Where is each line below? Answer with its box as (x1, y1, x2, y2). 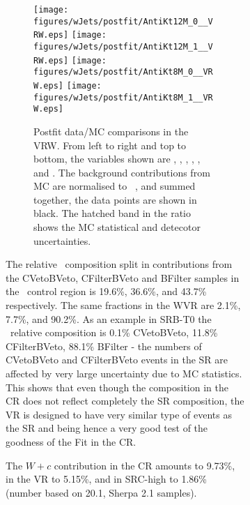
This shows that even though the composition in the (6, 379, 228, 394)
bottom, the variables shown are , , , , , (33, 151, 201, 166)
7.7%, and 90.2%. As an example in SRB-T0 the (6, 311, 212, 326)
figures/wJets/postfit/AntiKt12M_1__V (33, 41, 213, 52)
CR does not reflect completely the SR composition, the (6, 393, 244, 408)
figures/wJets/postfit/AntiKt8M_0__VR (33, 67, 213, 77)
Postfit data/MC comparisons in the (33, 123, 189, 138)
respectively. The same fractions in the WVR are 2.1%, (6, 298, 241, 312)
